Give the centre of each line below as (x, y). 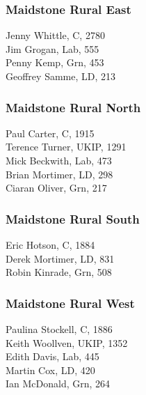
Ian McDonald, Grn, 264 (58, 384)
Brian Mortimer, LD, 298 (59, 174)
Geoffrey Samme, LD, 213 (61, 76)
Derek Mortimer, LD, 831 (60, 258)
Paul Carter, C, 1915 (50, 133)
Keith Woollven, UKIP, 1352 (67, 342)
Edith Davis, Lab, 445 (52, 356)
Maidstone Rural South (73, 218)
